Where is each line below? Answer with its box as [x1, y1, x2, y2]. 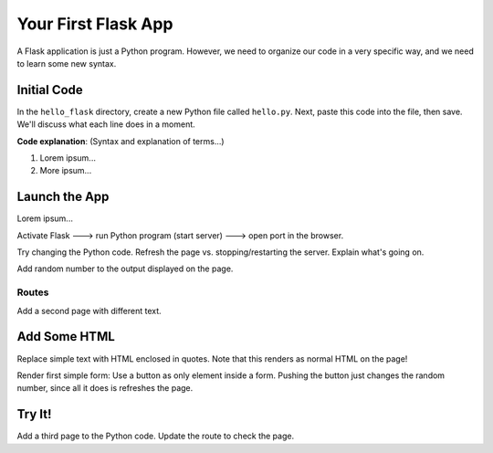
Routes [16, 286, 49, 299]
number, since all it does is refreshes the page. [16, 383, 194, 394]
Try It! [16, 406, 52, 422]
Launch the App [16, 189, 110, 205]
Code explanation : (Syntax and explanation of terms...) [16, 135, 225, 146]
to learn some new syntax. [16, 58, 117, 68]
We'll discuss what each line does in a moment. [16, 119, 195, 130]
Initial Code [16, 82, 84, 98]
